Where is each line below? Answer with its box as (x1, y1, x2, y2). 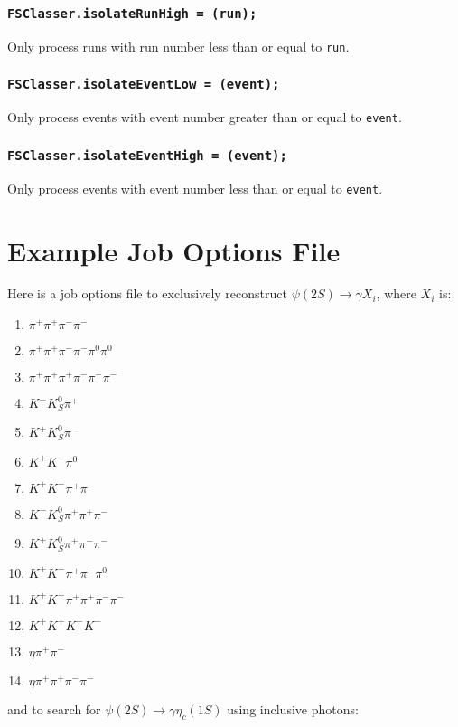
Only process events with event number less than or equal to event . (7, 178, 383, 197)
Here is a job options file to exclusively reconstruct (7, 284, 287, 303)
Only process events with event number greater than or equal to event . (7, 108, 402, 127)
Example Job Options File (7, 231, 341, 269)
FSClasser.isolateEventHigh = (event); (7, 147, 287, 163)
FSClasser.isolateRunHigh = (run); (7, 5, 257, 21)
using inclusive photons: (227, 699, 359, 718)
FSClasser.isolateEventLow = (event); (7, 77, 280, 92)
